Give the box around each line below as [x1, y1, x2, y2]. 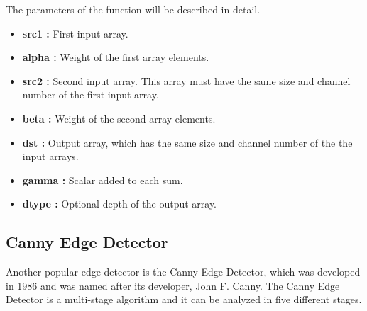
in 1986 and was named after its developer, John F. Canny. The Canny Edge [6, 278, 340, 293]
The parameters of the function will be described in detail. [6, 2, 261, 16]
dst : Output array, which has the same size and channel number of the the [22, 135, 353, 149]
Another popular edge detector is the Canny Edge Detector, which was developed [6, 264, 361, 279]
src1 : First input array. [22, 26, 128, 40]
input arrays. [22, 149, 79, 164]
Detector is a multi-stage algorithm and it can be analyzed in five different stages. [6, 292, 362, 307]
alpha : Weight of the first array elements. [22, 50, 209, 64]
